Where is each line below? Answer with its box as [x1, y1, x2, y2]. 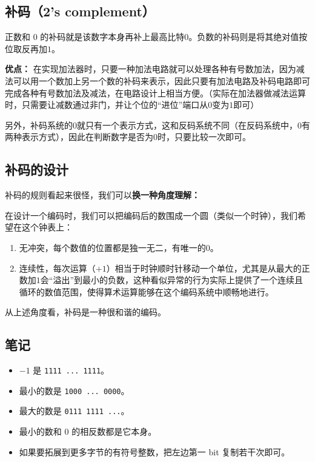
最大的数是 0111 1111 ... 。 [19, 404, 130, 417]
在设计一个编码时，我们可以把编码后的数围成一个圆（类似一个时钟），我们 [5, 209, 297, 221]
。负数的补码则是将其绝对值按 [188, 30, 308, 43]
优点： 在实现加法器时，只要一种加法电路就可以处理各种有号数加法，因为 [5, 62, 296, 75]
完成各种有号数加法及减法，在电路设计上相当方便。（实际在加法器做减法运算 [5, 86, 306, 99]
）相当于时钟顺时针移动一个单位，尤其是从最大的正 [106, 261, 310, 274]
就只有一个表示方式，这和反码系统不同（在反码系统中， [77, 118, 297, 131]
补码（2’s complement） [5, 2, 155, 21]
